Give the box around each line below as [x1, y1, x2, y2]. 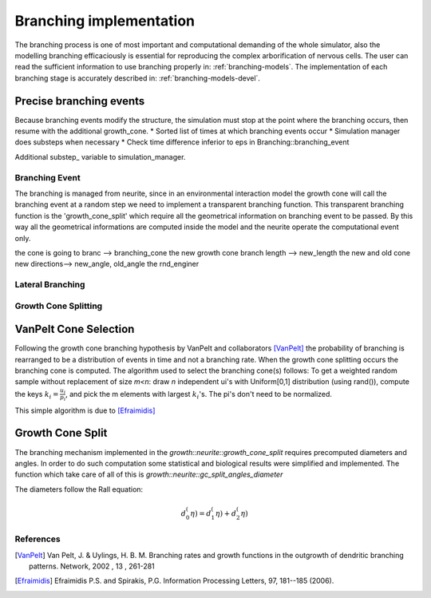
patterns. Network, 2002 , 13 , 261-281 [29, 561, 155, 571]
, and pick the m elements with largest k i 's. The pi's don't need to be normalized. [65, 389, 333, 401]
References [14, 533, 61, 545]
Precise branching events [14, 94, 145, 108]
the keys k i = [14, 389, 59, 401]
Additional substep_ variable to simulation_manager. [14, 152, 186, 161]
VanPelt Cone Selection [14, 323, 135, 336]
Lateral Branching [14, 279, 85, 291]
